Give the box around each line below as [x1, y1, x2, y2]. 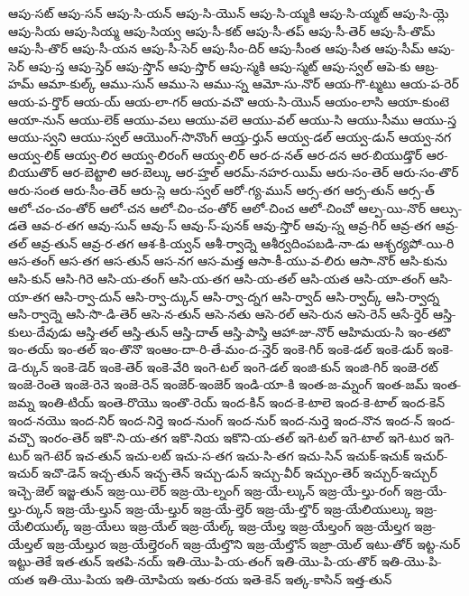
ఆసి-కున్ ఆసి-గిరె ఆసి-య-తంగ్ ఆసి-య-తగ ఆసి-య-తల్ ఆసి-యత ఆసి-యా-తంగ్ [8, 268, 426, 287]
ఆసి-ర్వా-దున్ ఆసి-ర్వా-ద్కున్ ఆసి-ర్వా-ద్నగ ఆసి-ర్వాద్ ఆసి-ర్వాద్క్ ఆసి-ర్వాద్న [53, 286, 440, 305]
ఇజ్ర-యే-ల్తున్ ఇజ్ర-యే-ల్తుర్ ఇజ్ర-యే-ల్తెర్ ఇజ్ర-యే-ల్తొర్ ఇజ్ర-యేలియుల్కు [56, 498, 411, 517]
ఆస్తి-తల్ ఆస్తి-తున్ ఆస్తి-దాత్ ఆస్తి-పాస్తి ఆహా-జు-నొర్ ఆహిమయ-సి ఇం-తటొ [76, 321, 451, 340]
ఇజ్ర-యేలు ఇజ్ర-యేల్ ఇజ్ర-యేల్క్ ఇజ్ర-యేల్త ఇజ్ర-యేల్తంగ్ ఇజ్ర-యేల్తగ [73, 517, 410, 535]
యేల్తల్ [8, 534, 42, 553]
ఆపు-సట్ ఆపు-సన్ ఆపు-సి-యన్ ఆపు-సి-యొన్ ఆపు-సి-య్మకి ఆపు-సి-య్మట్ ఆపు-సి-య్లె [8, 4, 449, 22]
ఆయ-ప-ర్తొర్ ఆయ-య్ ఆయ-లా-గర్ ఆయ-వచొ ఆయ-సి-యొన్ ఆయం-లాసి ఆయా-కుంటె [8, 91, 450, 110]
